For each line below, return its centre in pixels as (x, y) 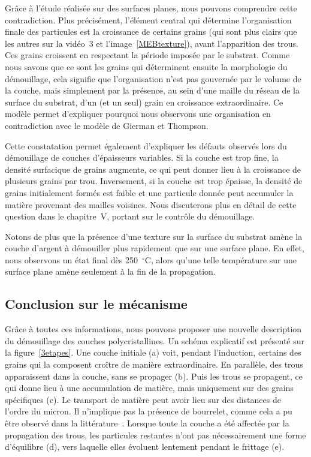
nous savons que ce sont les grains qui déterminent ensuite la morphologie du (146, 66)
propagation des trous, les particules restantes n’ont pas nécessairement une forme (155, 435)
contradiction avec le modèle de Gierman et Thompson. (107, 125)
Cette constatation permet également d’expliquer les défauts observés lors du (146, 145)
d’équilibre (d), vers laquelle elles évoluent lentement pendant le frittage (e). (145, 447)
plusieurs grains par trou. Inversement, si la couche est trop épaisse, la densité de (154, 181)
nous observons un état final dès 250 (72, 259)
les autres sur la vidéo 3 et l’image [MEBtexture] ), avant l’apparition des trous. (152, 43)
